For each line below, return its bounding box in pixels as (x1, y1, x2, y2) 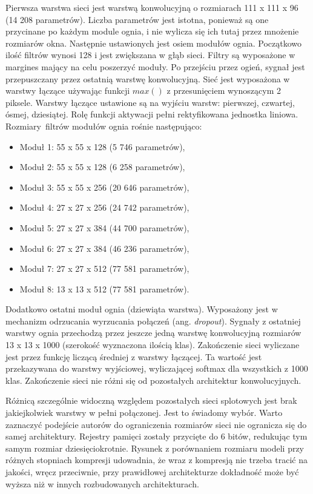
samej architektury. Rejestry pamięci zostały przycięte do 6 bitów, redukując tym (5, 430, 308, 443)
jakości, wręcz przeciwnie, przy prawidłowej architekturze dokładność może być (5, 466, 299, 478)
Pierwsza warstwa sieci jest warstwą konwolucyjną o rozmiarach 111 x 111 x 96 (5, 1, 298, 13)
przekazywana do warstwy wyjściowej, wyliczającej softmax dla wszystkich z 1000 (5, 362, 308, 375)
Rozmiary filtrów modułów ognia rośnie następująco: (5, 119, 202, 132)
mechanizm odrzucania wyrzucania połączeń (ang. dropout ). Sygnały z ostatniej (5, 314, 301, 327)
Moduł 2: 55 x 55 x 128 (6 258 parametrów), (19, 160, 185, 173)
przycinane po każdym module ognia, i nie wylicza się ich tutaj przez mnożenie (5, 25, 299, 38)
